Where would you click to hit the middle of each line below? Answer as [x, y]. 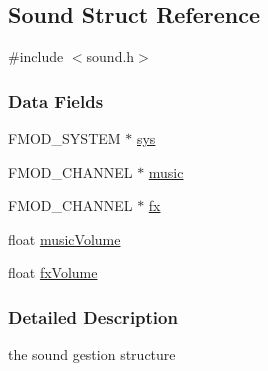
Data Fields [56, 100]
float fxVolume [53, 272]
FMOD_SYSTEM [64, 138]
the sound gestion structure [92, 354]
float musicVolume [64, 238]
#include [36, 56]
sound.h [110, 56]
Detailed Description [93, 316]
